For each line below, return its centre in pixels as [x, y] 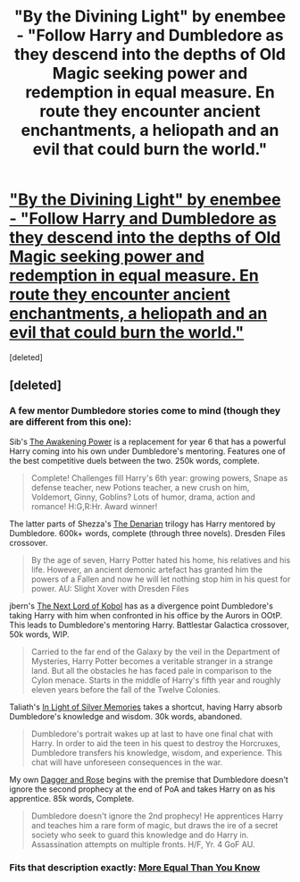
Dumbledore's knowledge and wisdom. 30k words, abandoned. [126, 716]
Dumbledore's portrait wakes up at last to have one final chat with [152, 734]
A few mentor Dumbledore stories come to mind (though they [145, 411]
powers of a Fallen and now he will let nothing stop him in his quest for [161, 579]
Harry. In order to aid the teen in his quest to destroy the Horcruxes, [156, 743]
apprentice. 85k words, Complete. [72, 798]
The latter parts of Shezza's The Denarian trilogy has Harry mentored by [142, 524]
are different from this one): [71, 422]
